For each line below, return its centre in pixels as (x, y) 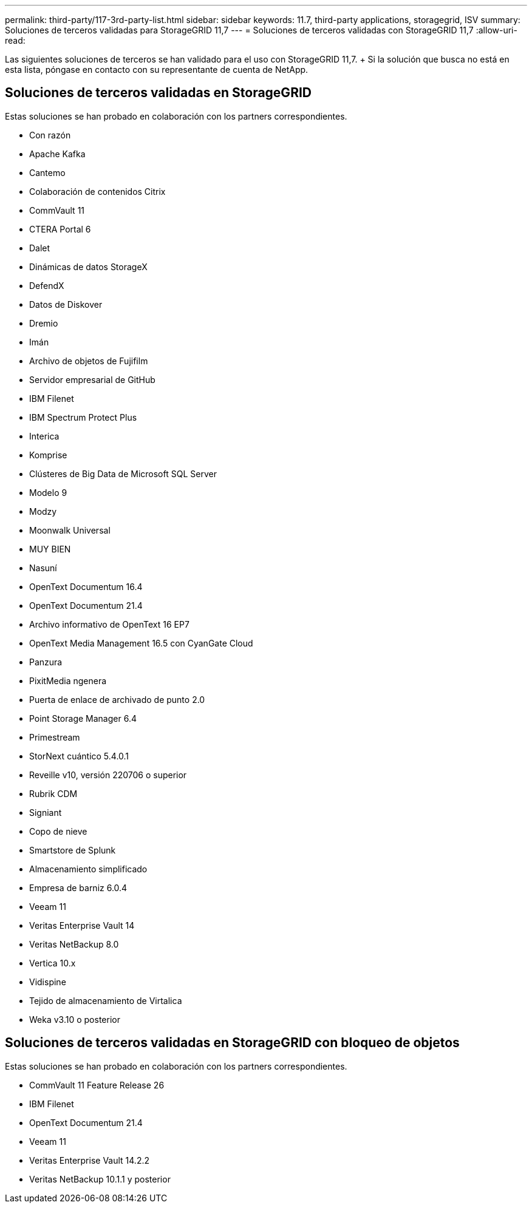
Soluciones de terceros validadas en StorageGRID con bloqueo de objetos (232, 1043)
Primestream (55, 737)
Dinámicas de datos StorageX (88, 266)
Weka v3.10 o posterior (75, 1019)
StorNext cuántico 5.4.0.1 (79, 756)
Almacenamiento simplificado (88, 869)
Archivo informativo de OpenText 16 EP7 (109, 624)
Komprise (48, 455)
